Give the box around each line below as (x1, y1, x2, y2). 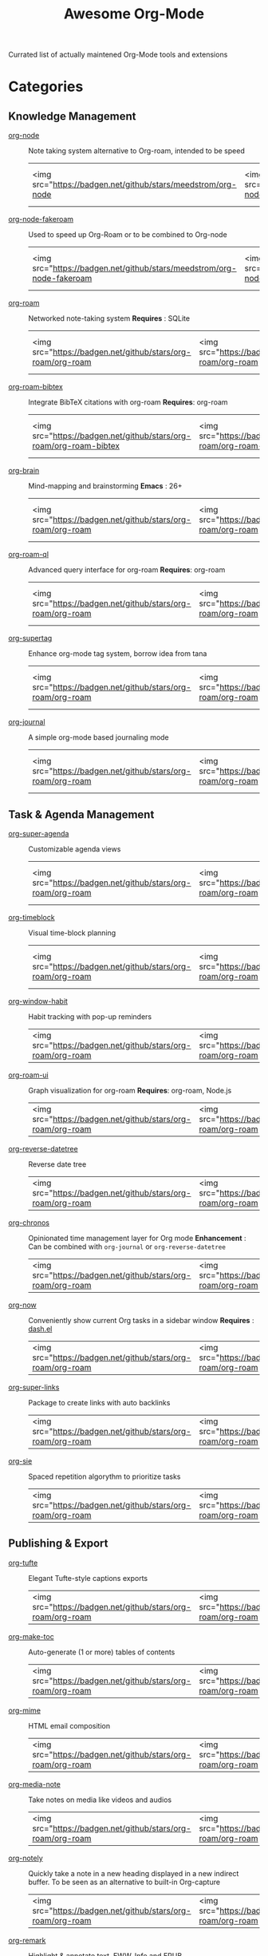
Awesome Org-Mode (63, 5, 205, 23)
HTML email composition (28, 1721, 110, 1730)
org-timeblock (8, 913, 55, 922)
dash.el (28, 1324, 53, 1334)
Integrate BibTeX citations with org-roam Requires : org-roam (28, 397, 229, 407)
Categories (8, 77, 84, 96)
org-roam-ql (8, 550, 49, 559)
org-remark (8, 1935, 46, 1945)
